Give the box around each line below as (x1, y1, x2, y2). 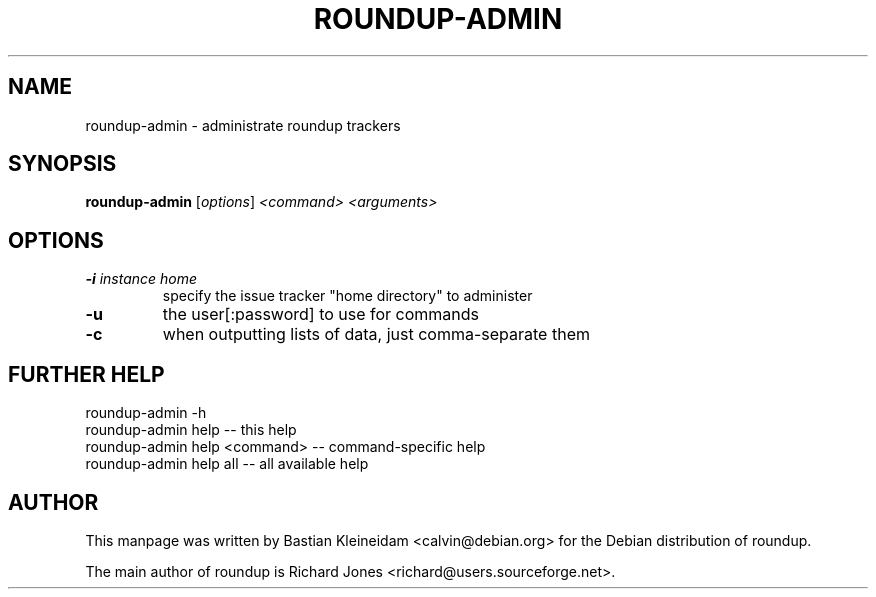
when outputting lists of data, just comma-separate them (162, 324, 590, 345)
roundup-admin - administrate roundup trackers (85, 116, 401, 134)
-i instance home (85, 270, 198, 288)
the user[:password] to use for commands (162, 304, 480, 325)
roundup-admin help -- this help (85, 421, 297, 439)
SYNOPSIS (8, 151, 117, 177)
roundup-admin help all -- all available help (85, 455, 369, 473)
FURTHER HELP (8, 361, 165, 387)
